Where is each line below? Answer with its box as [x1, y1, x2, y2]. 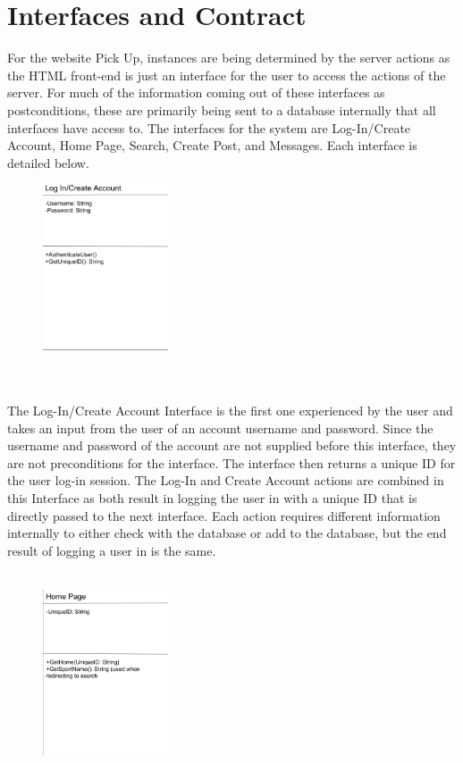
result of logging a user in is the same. [7, 541, 216, 559]
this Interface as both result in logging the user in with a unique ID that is [7, 489, 417, 507]
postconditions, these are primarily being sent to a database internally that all [7, 100, 436, 119]
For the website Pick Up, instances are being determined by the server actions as [7, 48, 450, 67]
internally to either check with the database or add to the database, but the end [7, 524, 447, 542]
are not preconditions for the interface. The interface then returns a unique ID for [7, 453, 456, 472]
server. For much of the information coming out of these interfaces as [7, 83, 385, 102]
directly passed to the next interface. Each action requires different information [7, 506, 441, 524]
